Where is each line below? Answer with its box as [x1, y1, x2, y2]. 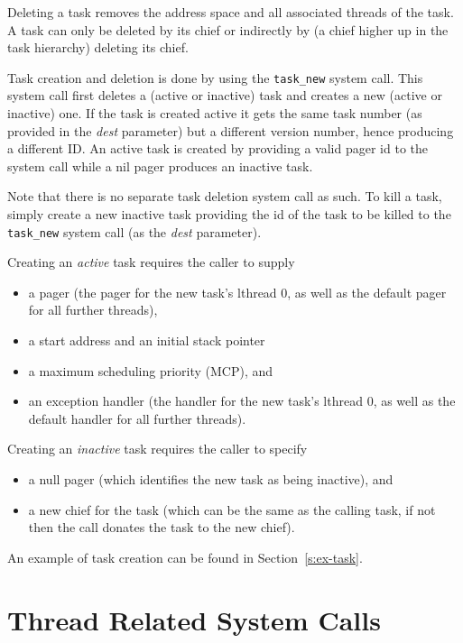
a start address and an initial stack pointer [28, 331, 265, 350]
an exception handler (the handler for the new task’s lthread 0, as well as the [28, 391, 456, 410]
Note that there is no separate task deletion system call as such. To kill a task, [7, 187, 442, 206]
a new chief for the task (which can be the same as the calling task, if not [28, 500, 436, 519]
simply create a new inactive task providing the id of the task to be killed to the [7, 205, 451, 223]
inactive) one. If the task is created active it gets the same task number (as [7, 104, 422, 123]
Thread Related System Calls [7, 601, 381, 638]
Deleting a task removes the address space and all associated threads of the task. [7, 3, 454, 21]
